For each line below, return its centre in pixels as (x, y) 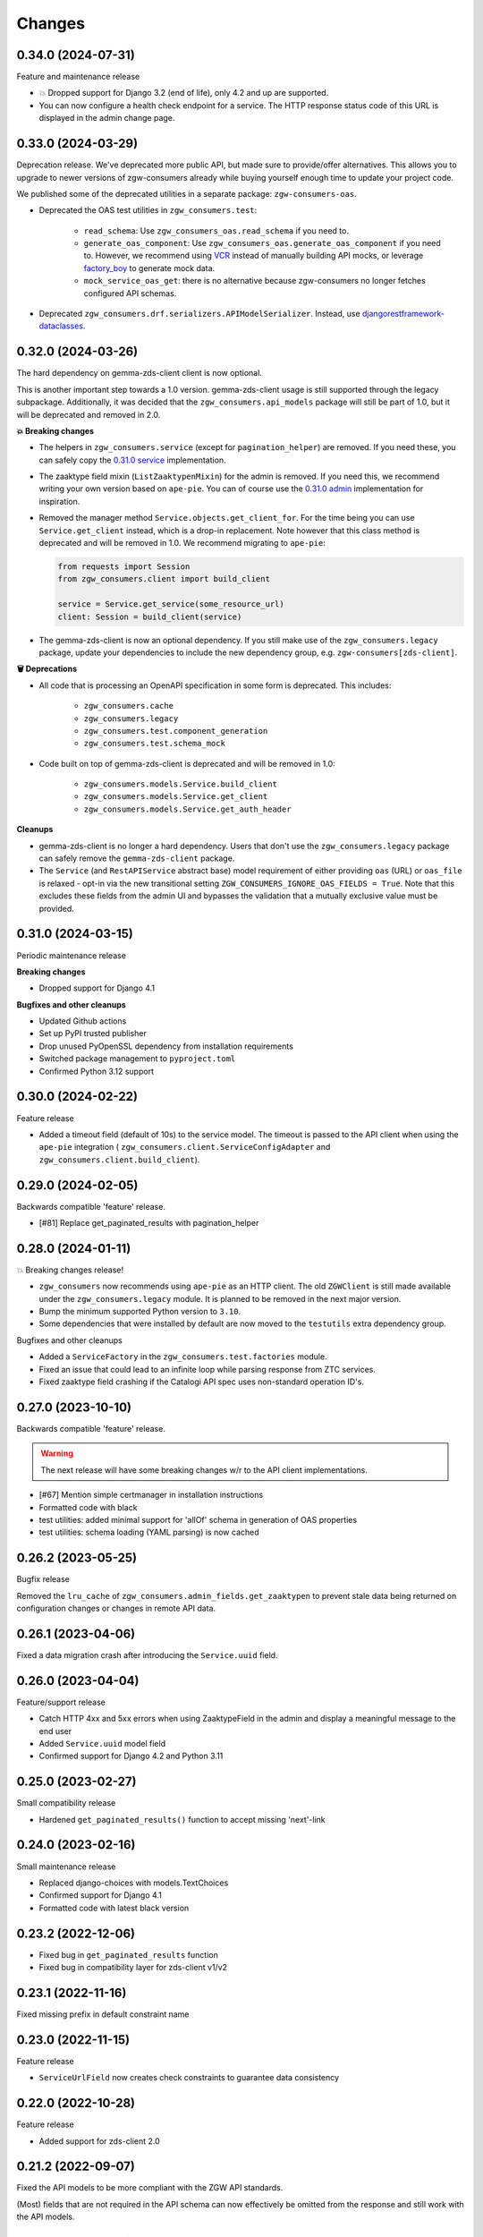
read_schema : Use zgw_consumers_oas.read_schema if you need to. (216, 230)
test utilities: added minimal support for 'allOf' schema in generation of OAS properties (198, 1519)
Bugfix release (43, 1579)
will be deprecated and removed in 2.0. (89, 414)
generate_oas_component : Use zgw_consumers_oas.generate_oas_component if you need (263, 243)
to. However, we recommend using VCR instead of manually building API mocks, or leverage (254, 256)
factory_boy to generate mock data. (149, 268)
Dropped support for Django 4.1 (97, 988)
